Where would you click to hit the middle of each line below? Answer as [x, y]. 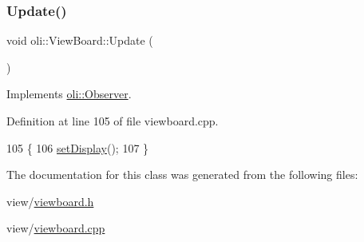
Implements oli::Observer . [69, 94]
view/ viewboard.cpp [56, 228]
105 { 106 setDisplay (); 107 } [78, 147]
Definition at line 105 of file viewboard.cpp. [113, 121]
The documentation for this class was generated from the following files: [182, 175]
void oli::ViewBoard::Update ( [80, 40]
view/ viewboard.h [50, 201]
